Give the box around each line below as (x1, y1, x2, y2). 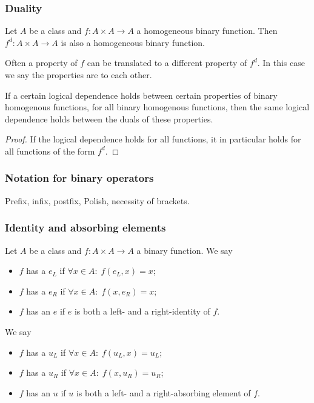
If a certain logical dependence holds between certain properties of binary (5, 88, 278, 101)
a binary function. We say (136, 244, 233, 256)
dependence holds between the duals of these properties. (5, 112, 213, 125)
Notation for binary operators (5, 170, 154, 185)
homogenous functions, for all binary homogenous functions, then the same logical (5, 101, 310, 113)
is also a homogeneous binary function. (61, 36, 205, 48)
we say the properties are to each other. (5, 68, 152, 81)
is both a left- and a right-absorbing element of (76, 386, 251, 399)
